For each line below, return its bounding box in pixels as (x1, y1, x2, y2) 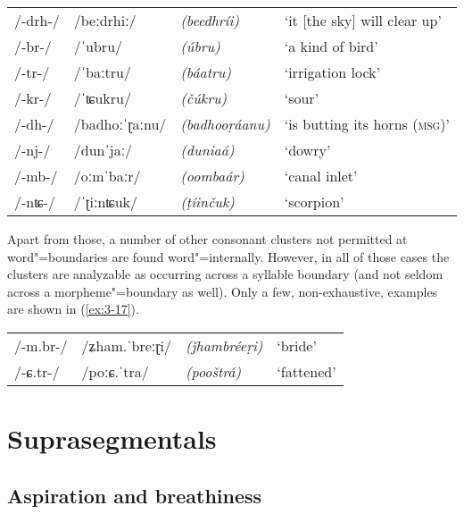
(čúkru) (180, 88, 228, 108)
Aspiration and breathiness (7, 481, 262, 509)
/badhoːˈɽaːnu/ (73, 114, 167, 134)
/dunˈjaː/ (73, 139, 133, 160)
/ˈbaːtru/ (73, 62, 131, 82)
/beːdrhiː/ (73, 10, 137, 30)
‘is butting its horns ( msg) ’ (284, 114, 450, 134)
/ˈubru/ (73, 36, 123, 56)
